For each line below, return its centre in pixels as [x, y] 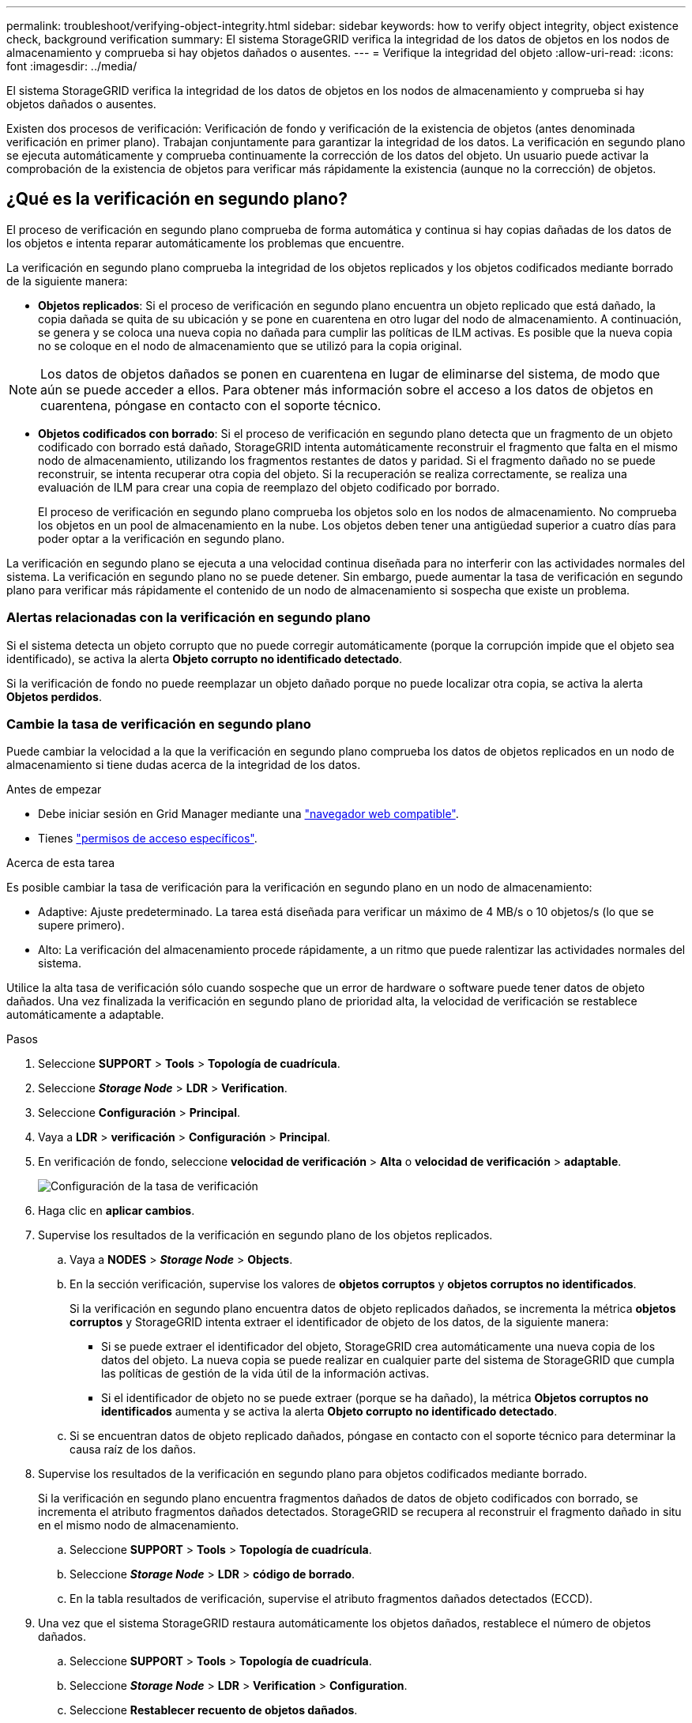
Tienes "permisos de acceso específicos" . [148, 839]
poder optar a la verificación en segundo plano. [162, 538]
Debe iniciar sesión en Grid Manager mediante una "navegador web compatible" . [248, 814]
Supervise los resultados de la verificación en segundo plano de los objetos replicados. [265, 1235]
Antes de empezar [54, 790]
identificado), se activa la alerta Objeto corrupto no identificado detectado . [205, 658]
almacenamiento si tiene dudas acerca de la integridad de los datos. [184, 765]
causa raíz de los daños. [133, 1450]
